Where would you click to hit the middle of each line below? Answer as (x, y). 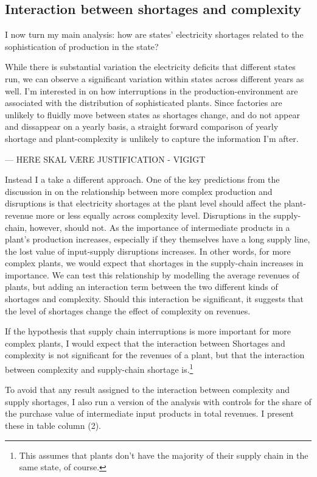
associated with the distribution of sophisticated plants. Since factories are (144, 103)
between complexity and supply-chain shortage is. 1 (99, 368)
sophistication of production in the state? (82, 46)
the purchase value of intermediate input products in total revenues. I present (149, 413)
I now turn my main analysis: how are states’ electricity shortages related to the (154, 34)
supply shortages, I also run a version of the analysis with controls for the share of (158, 401)
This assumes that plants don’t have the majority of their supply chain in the (164, 455)
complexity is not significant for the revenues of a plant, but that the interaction (155, 355)
